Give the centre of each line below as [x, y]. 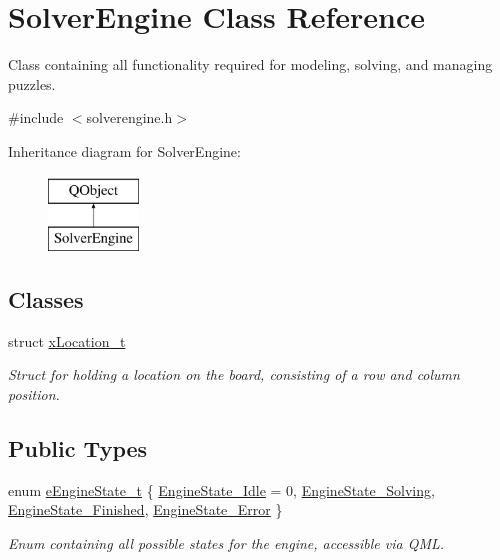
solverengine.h [129, 117]
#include [36, 117]
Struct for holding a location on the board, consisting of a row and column [234, 374]
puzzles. [32, 83]
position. [34, 394]
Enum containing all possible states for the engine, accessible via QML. [226, 543]
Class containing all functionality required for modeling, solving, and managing [250, 64]
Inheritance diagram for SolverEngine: [124, 150]
